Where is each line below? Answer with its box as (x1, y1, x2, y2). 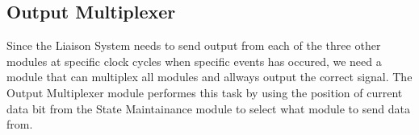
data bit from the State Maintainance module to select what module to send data (6, 100, 410, 117)
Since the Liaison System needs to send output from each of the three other (6, 37, 381, 54)
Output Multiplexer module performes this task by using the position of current (6, 84, 403, 100)
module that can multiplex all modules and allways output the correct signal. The (6, 68, 413, 85)
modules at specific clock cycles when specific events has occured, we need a (6, 52, 382, 69)
